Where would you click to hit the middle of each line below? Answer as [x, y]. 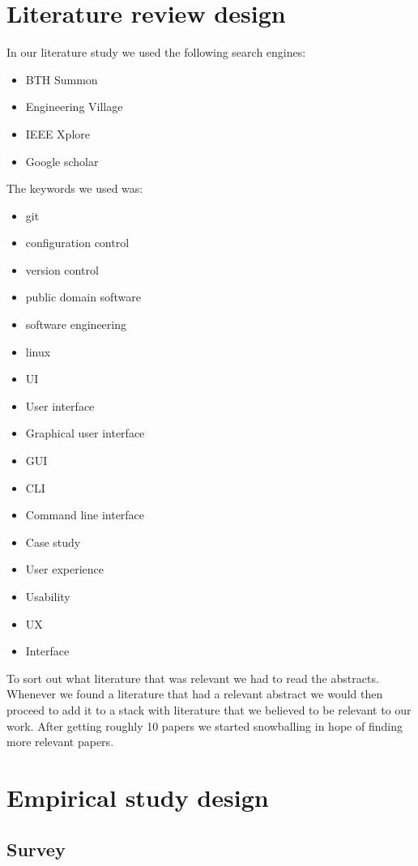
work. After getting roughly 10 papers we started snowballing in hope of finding [205, 725]
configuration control [77, 243]
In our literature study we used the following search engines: [156, 52]
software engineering [76, 324]
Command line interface [85, 515]
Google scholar [62, 161]
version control [62, 269]
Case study [53, 542]
